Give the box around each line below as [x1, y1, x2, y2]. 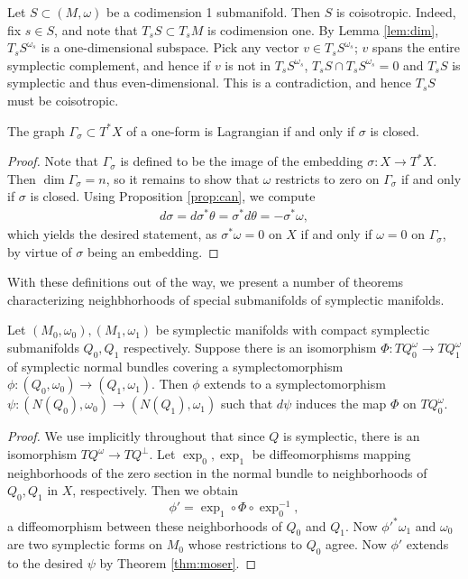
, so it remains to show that [106, 169, 260, 188]
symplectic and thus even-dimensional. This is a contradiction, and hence [7, 73, 412, 92]
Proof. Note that [7, 152, 99, 170]
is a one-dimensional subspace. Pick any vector [41, 38, 299, 57]
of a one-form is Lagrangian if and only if [126, 121, 355, 140]
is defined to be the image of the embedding [120, 152, 363, 170]
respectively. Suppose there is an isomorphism [123, 338, 377, 357]
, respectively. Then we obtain [72, 481, 239, 500]
